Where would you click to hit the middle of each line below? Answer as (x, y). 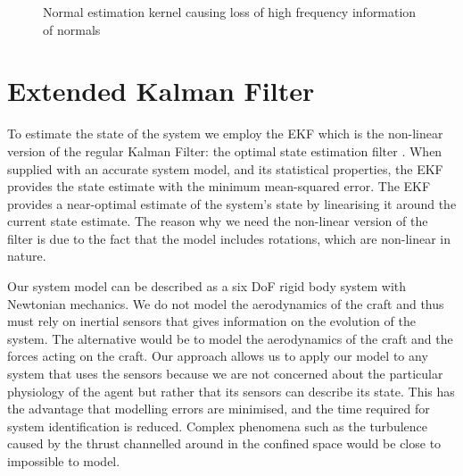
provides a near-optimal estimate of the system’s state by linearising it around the (232, 203)
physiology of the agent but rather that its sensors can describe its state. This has (231, 391)
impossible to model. (64, 461)
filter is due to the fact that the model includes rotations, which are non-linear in (229, 238)
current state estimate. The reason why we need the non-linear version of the (218, 221)
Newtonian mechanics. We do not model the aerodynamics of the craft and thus (226, 303)
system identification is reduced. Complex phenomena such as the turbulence (218, 426)
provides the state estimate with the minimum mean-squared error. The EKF (219, 186)
